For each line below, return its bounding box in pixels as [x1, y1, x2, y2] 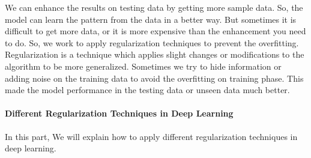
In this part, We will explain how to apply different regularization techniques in [5, 130, 298, 142]
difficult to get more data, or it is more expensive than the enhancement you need [5, 25, 306, 37]
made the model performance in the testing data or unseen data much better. [5, 84, 290, 96]
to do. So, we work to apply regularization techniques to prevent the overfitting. [5, 36, 299, 49]
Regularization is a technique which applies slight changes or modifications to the [5, 48, 304, 61]
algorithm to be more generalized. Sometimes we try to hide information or [5, 59, 282, 72]
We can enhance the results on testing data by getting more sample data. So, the [5, 1, 303, 13]
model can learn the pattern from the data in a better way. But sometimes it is [5, 13, 297, 25]
